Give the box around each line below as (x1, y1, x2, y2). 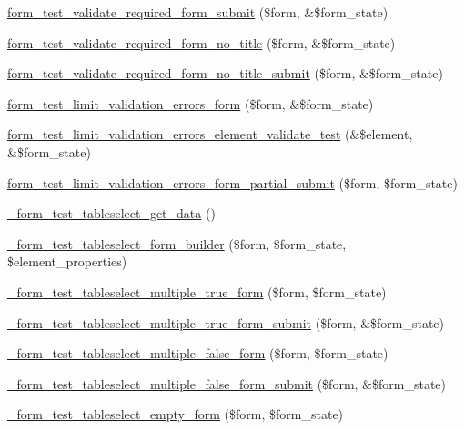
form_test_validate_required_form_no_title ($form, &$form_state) (7, 33, 396, 52)
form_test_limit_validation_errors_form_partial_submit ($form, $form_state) (7, 173, 458, 192)
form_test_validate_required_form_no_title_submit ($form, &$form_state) (7, 64, 443, 83)
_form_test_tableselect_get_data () (7, 204, 216, 223)
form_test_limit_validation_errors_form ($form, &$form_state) (7, 94, 374, 113)
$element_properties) (7, 252, 127, 271)
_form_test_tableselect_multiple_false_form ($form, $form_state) (7, 344, 388, 363)
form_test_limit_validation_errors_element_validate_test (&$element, (7, 125, 413, 144)
